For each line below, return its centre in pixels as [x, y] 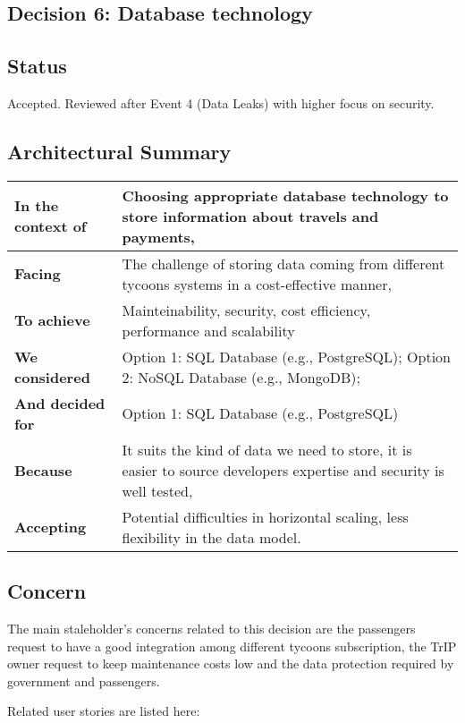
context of [51, 226]
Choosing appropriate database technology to [285, 195]
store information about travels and [250, 216]
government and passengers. [84, 680]
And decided [60, 403]
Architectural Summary [119, 151]
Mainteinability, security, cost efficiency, [246, 310]
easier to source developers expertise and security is [283, 470]
